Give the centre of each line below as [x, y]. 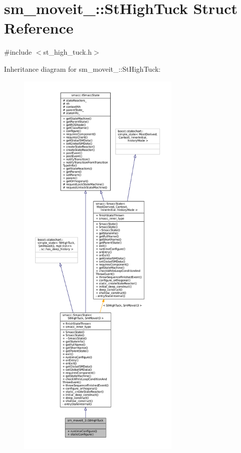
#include [18, 52]
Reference [39, 28]
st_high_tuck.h [68, 52]
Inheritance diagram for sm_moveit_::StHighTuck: [82, 68]
